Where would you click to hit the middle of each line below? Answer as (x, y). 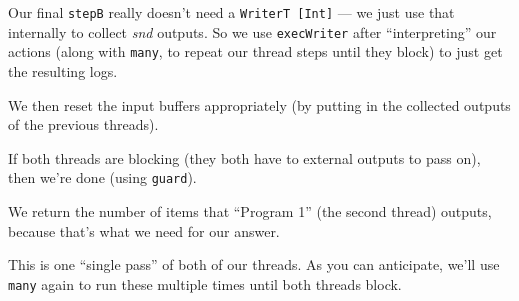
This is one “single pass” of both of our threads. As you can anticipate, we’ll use (254, 264)
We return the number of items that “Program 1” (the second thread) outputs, (250, 211)
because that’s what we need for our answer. (144, 230)
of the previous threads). (83, 124)
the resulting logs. (63, 70)
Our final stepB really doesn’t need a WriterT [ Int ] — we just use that (231, 12)
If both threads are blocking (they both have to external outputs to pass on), (244, 157)
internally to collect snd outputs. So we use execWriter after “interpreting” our (252, 31)
